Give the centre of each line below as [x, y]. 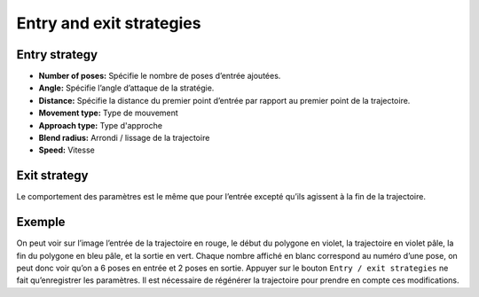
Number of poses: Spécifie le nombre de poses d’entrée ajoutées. [160, 76]
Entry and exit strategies [109, 23]
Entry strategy [57, 55]
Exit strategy [52, 176]
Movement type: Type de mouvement [109, 113]
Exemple [41, 222]
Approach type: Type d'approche [101, 125]
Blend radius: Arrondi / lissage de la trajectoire [124, 138]
